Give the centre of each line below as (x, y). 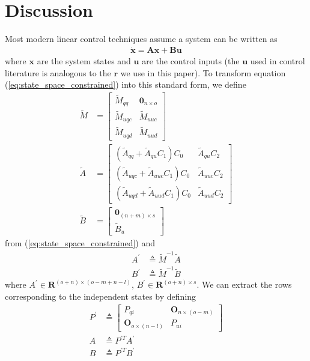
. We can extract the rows (244, 284)
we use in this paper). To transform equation (203, 72)
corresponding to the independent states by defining (101, 296)
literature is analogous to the (58, 72)
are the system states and (84, 60)
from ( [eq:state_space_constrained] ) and (80, 243)
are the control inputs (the (191, 60)
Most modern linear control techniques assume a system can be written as (141, 39)
